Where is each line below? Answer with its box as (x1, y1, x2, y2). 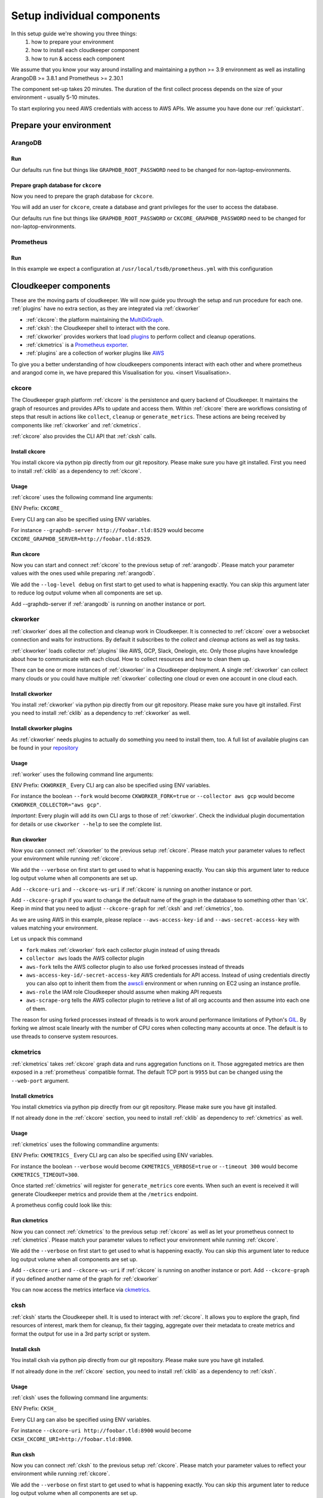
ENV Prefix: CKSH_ (11, 1405, 57, 1412)
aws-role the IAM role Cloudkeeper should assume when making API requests (26, 988, 223, 995)
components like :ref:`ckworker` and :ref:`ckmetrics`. (11, 421, 141, 428)
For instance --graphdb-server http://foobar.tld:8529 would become (11, 527, 205, 534)
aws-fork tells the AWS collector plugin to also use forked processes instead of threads (26, 963, 245, 970)
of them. (26, 1005, 47, 1012)
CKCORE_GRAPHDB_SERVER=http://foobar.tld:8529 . (11, 535, 152, 542)
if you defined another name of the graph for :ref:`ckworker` (11, 1275, 159, 1282)
